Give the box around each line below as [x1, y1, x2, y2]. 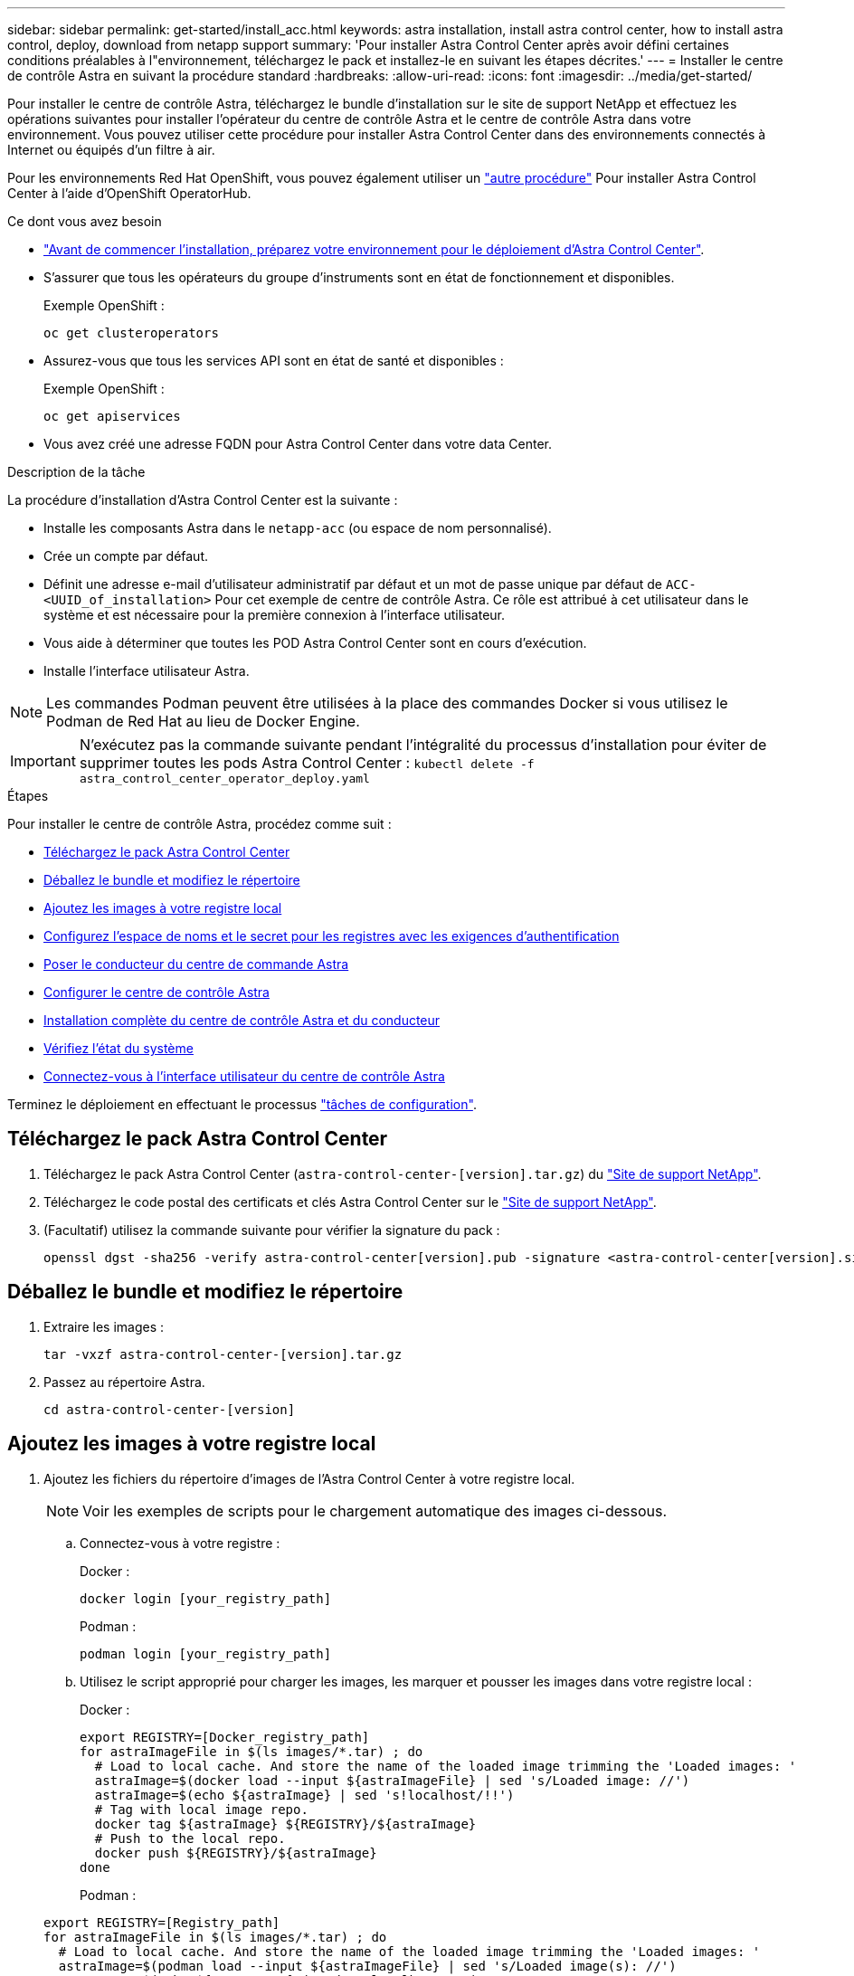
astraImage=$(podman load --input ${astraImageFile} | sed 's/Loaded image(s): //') [58, 1958, 677, 1973]
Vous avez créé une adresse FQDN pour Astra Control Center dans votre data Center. [43, 436, 553, 451]
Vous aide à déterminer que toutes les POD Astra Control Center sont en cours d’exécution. [43, 635, 587, 651]
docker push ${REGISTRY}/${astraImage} [94, 1845, 377, 1860]
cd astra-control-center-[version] [43, 1401, 296, 1417]
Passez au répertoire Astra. [43, 1373, 205, 1390]
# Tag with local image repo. [94, 1801, 308, 1817]
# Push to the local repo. [94, 1830, 286, 1846]
